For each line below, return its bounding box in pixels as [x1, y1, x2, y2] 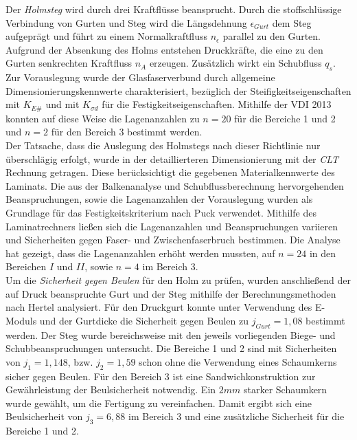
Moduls [5, 313, 37, 327]
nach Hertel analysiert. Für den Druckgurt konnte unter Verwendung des [5, 300, 312, 314]
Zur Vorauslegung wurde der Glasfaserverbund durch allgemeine [5, 70, 275, 85]
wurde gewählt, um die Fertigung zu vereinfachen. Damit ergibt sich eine [5, 395, 312, 410]
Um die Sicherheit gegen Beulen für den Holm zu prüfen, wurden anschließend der [5, 272, 351, 287]
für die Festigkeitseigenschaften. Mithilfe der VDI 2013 [102, 97, 332, 111]
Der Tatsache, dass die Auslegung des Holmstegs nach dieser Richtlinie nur [5, 138, 321, 152]
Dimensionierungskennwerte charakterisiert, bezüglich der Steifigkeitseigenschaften [5, 83, 352, 98]
